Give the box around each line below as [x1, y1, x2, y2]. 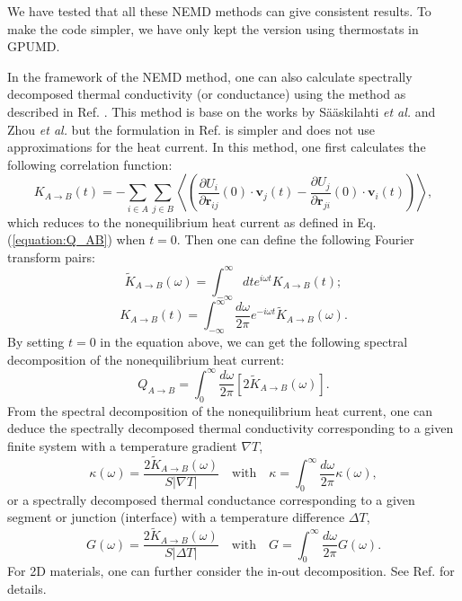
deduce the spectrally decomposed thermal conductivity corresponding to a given [7, 419, 454, 437]
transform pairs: [7, 247, 95, 266]
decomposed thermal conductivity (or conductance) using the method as [7, 84, 406, 103]
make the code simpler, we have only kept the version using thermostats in [7, 19, 419, 38]
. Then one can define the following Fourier [176, 230, 414, 249]
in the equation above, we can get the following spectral [100, 332, 408, 351]
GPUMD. [7, 37, 60, 56]
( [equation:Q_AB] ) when [7, 230, 146, 249]
